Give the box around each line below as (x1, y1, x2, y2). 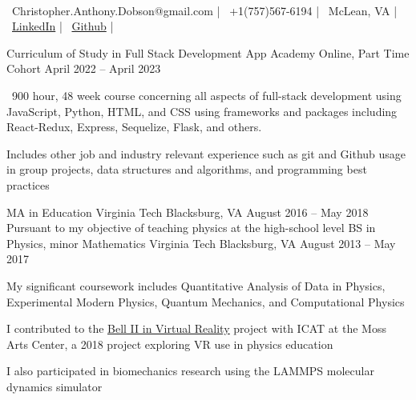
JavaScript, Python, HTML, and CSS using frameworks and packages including (6, 102, 398, 119)
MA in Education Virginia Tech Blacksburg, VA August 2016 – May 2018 (6, 203, 369, 220)
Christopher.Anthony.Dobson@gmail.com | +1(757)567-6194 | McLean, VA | (11, 2, 398, 18)
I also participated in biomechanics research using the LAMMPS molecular (6, 362, 374, 379)
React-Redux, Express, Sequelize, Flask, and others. (6, 118, 262, 135)
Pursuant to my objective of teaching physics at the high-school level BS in (6, 219, 376, 236)
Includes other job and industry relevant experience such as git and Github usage (6, 145, 406, 162)
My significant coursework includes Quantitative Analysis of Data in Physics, (6, 277, 386, 294)
